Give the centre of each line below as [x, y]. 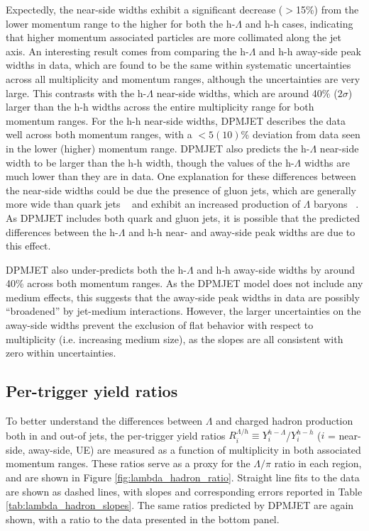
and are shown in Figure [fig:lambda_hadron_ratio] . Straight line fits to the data [183, 477]
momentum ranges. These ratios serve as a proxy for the [128, 463]
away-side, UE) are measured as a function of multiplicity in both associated [194, 449]
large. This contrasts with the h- [76, 93]
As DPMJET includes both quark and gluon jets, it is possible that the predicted [183, 217]
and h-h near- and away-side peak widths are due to [242, 231]
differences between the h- [62, 231]
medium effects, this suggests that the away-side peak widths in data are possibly [183, 297]
